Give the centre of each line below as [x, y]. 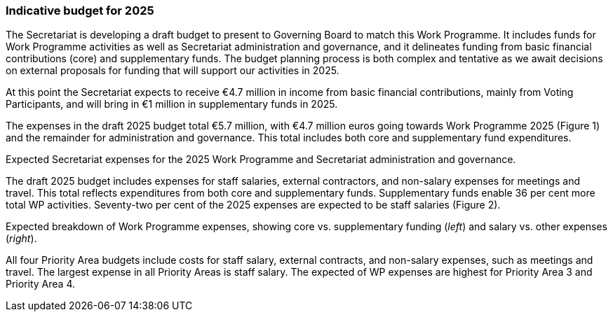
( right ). [21, 239]
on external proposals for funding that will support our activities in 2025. [173, 71]
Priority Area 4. [40, 284]
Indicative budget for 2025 [80, 10]
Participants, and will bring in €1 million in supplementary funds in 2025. [172, 104]
